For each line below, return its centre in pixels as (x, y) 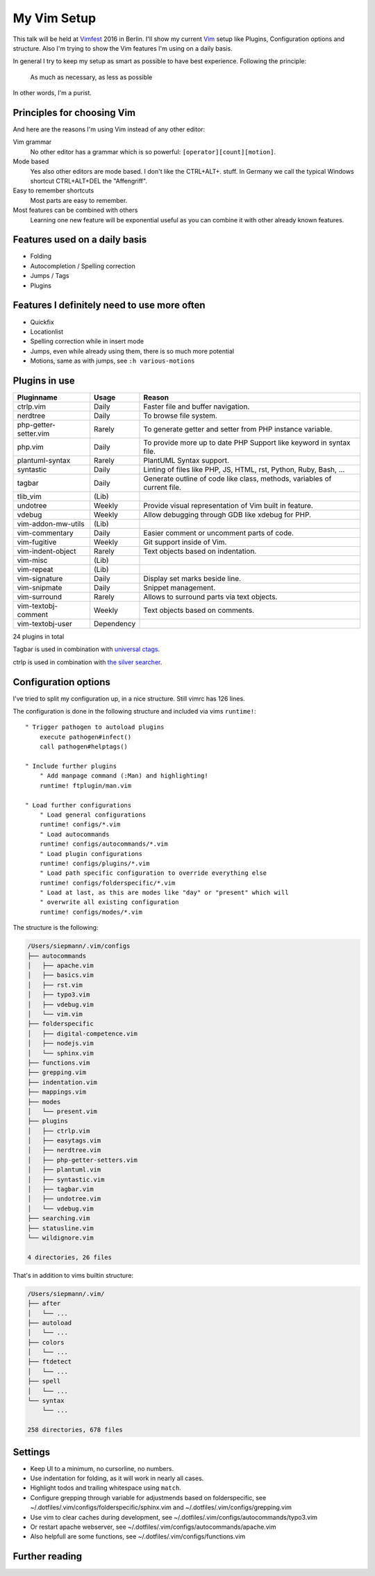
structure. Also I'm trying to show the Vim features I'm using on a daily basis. (123, 48)
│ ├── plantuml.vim (64, 1170)
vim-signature (40, 578)
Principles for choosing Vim (74, 112)
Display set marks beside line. (192, 578)
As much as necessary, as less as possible (91, 77)
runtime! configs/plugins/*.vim (94, 863)
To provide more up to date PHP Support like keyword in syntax (247, 443)
